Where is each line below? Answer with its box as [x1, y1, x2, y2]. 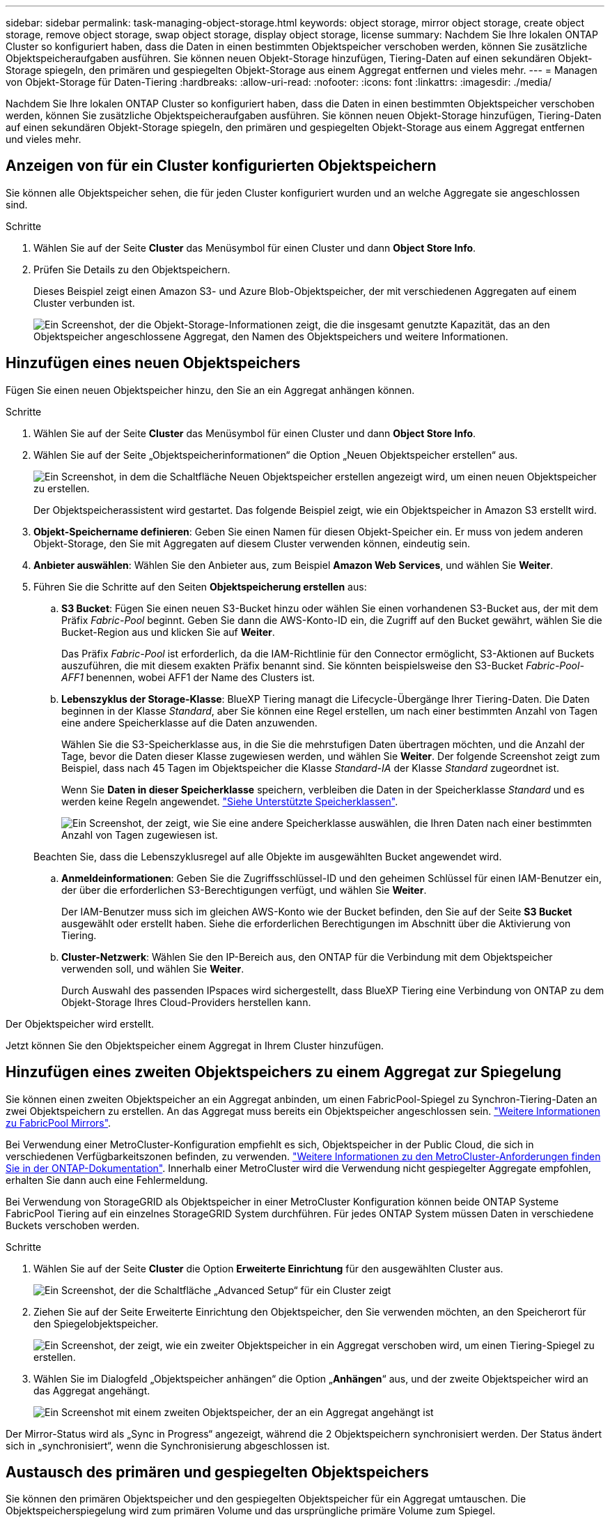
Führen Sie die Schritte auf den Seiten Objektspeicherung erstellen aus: [33, 580, 367, 593]
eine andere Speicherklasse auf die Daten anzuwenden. [61, 716, 318, 729]
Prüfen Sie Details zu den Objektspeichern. [33, 263, 230, 275]
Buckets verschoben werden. [6, 1219, 140, 1231]
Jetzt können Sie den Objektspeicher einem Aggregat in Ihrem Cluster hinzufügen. [6, 1039, 384, 1051]
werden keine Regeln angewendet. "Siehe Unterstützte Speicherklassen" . [61, 795, 398, 807]
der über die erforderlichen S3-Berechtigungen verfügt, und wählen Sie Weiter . [61, 883, 427, 896]
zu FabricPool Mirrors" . [6, 1116, 111, 1129]
